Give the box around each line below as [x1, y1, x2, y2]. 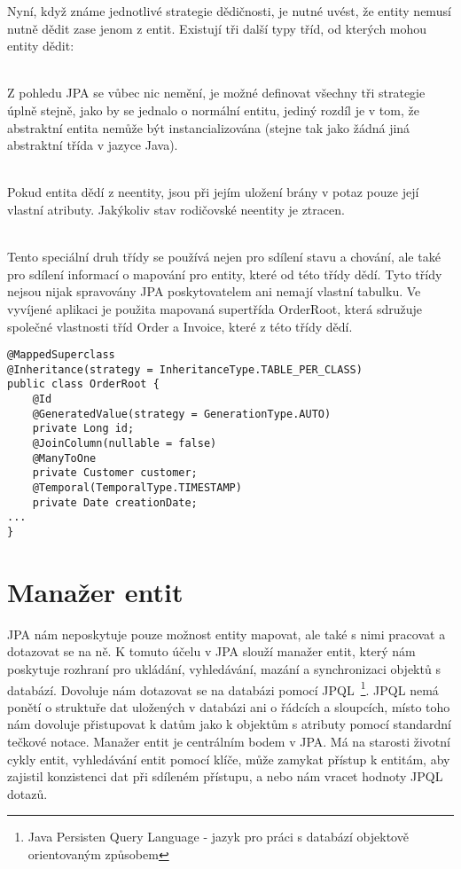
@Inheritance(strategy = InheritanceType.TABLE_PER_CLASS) [7, 363, 363, 376]
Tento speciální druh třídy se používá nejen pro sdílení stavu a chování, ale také [7, 247, 441, 266]
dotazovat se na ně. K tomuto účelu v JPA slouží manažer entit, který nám [7, 642, 416, 661]
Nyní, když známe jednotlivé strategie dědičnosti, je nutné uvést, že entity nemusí [7, 2, 451, 20]
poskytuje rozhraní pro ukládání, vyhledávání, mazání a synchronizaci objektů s [7, 659, 441, 677]
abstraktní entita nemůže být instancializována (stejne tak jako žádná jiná [7, 118, 410, 137]
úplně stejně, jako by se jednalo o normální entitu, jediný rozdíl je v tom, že [7, 100, 419, 119]
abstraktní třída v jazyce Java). [7, 136, 178, 154]
